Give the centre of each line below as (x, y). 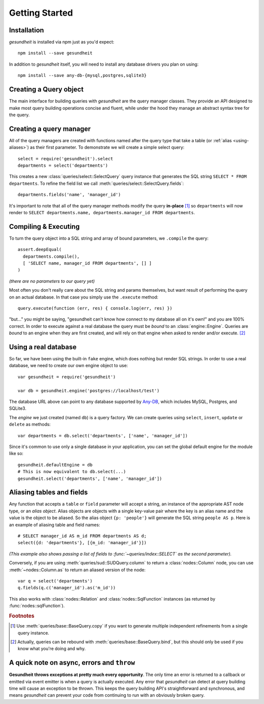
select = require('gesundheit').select (66, 159)
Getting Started (41, 13)
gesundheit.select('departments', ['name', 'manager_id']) (90, 478)
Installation (26, 30)
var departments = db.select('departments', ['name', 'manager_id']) (103, 436)
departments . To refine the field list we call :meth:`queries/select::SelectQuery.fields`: (97, 183)
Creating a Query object (46, 89)
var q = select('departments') (55, 581)
